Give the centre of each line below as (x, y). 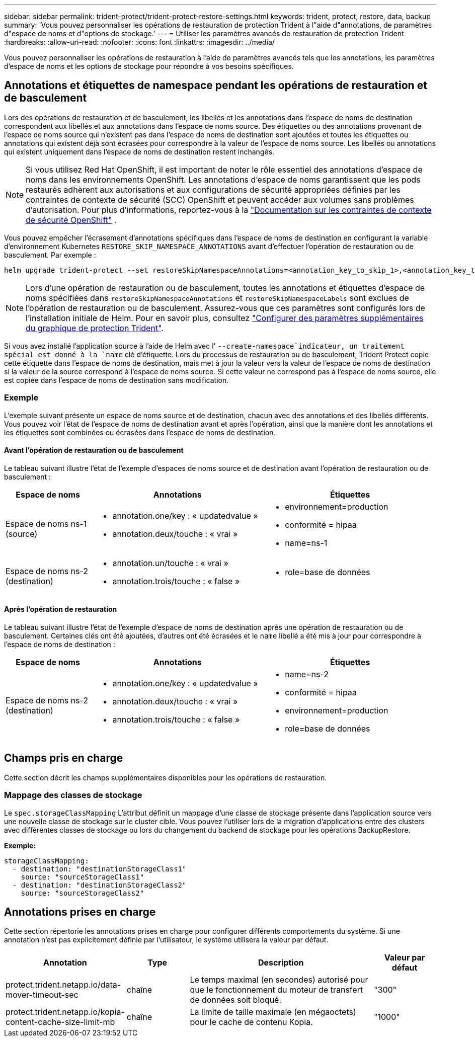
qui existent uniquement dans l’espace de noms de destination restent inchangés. (139, 151)
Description (281, 963)
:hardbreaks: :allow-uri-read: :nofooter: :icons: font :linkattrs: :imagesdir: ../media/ (139, 42)
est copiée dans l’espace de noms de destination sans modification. (116, 380)
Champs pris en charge (64, 758)
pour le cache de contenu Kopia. (251, 1022)
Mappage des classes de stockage (73, 795)
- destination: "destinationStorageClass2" (99, 885)
